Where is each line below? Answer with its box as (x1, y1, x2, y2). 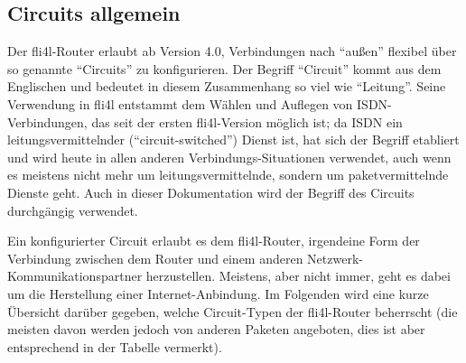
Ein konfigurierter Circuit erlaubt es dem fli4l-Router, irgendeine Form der (7, 231, 420, 250)
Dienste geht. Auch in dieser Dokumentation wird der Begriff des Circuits (7, 182, 415, 201)
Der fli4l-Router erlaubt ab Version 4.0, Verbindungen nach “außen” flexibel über (7, 42, 457, 60)
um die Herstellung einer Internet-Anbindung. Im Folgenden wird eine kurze (7, 284, 429, 302)
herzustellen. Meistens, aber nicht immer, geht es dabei (145, 266, 451, 285)
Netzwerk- (307, 248, 363, 267)
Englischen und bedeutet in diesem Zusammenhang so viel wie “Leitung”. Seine (7, 77, 446, 96)
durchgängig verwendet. (7, 200, 138, 219)
